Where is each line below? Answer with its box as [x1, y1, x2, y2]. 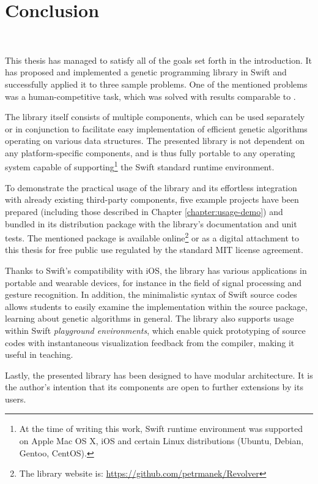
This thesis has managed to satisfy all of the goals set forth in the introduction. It [5, 53, 312, 66]
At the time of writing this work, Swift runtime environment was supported [19, 422, 303, 435]
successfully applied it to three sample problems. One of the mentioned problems [5, 77, 308, 90]
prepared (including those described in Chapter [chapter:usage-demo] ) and [5, 205, 283, 217]
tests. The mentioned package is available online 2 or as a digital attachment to [5, 230, 299, 244]
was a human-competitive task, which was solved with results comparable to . [5, 89, 296, 102]
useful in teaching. [5, 348, 73, 361]
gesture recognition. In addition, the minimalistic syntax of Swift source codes [5, 288, 297, 301]
